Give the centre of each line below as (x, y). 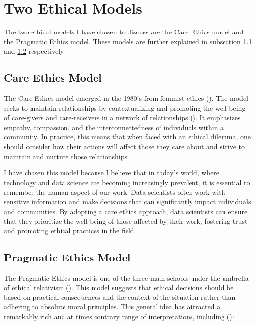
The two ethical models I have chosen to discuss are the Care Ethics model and (124, 32)
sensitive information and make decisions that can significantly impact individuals (128, 202)
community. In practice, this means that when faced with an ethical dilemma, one (128, 137)
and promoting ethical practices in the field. (70, 230)
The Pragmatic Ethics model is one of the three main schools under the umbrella (126, 277)
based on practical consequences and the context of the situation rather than (120, 297)
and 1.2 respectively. (35, 51)
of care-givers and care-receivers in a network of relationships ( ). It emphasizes (122, 117)
